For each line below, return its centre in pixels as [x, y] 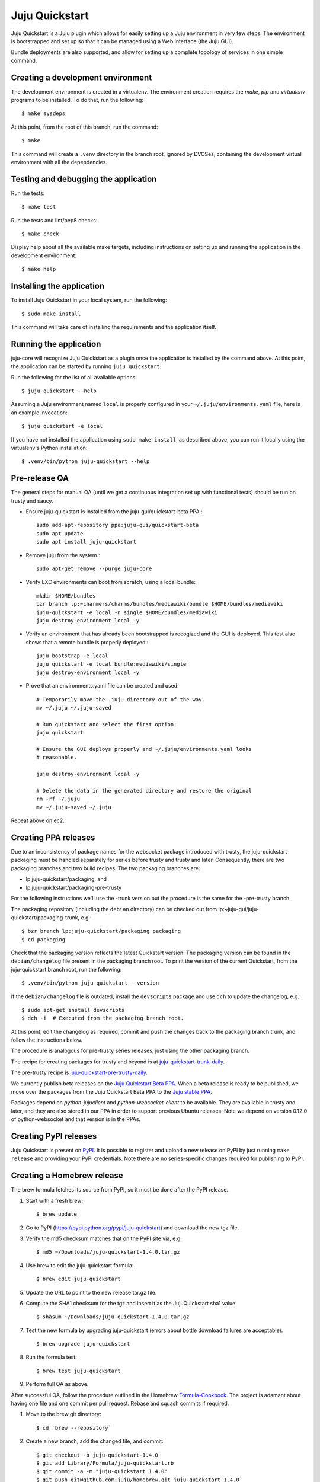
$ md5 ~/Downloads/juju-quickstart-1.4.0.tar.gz [108, 1252]
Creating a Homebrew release [67, 1176]
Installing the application [58, 286]
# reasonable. [57, 758]
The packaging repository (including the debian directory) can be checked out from [114, 909]
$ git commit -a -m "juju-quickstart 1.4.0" [102, 1471]
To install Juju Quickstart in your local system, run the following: [89, 300]
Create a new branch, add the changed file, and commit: [95, 1441]
